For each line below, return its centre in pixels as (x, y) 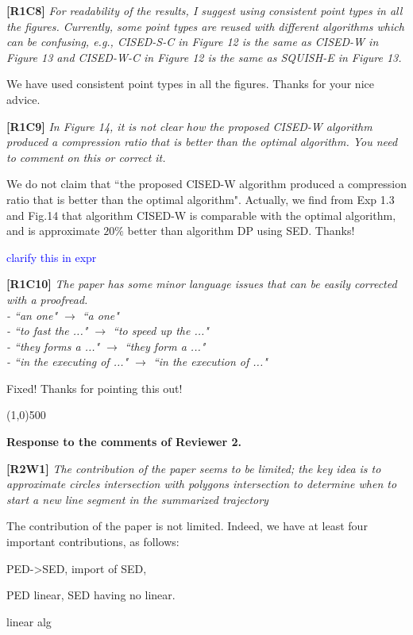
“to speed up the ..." (161, 331)
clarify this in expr (52, 257)
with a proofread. (47, 299)
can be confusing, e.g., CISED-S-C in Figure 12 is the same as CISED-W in (193, 42)
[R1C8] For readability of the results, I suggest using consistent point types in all (205, 10)
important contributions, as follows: (93, 542)
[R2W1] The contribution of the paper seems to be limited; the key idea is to (194, 468)
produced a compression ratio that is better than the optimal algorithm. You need (202, 142)
